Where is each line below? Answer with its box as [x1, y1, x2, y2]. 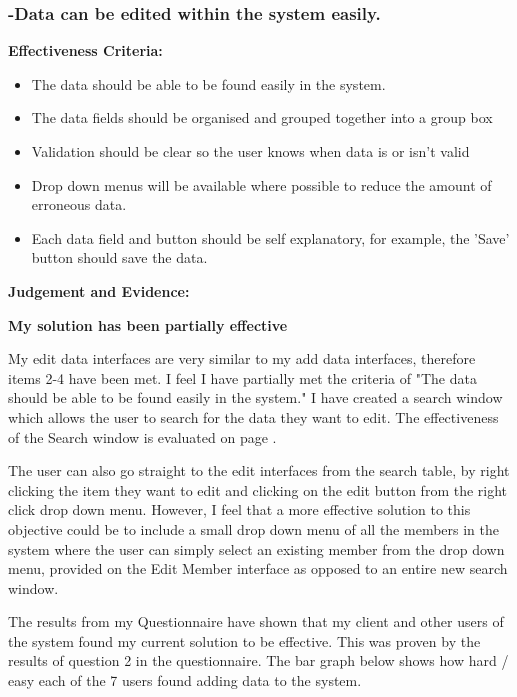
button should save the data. [31, 247, 208, 268]
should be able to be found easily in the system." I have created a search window [8, 387, 503, 408]
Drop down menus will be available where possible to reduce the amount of [31, 174, 492, 195]
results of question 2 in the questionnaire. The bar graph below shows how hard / [8, 650, 509, 671]
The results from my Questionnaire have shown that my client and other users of [8, 611, 504, 632]
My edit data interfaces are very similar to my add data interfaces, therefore [8, 348, 476, 369]
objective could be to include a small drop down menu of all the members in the [8, 518, 499, 539]
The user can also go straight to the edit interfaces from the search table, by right [8, 460, 510, 481]
